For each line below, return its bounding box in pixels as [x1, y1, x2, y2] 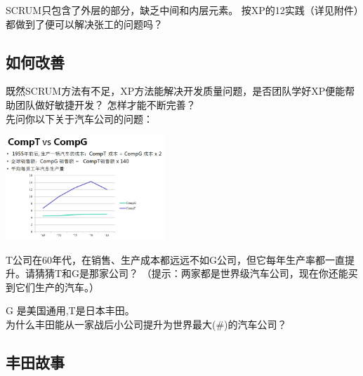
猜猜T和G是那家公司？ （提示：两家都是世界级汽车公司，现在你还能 [34, 266, 348, 281]
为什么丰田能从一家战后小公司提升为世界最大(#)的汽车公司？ [6, 317, 287, 332]
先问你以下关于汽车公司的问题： [6, 111, 153, 126]
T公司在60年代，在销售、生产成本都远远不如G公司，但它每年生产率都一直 [6, 252, 345, 267]
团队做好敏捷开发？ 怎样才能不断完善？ [15, 97, 196, 112]
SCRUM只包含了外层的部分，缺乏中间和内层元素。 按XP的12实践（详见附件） [6, 3, 359, 17]
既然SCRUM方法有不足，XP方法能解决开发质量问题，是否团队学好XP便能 [6, 83, 345, 98]
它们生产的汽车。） [15, 279, 99, 294]
